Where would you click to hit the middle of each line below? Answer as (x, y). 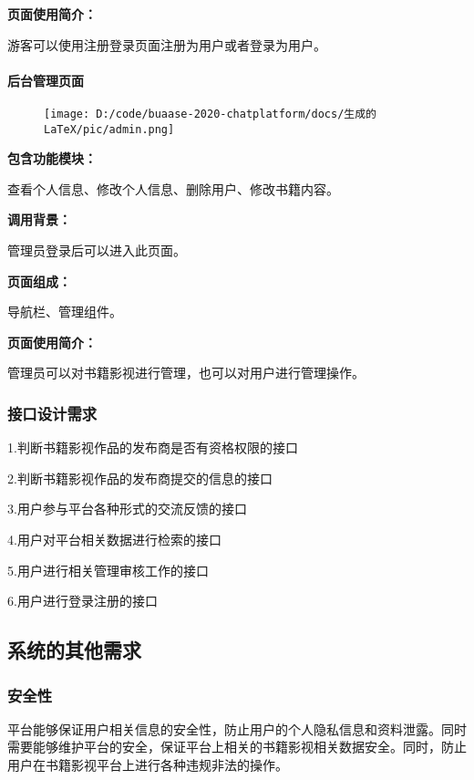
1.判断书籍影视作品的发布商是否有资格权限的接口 (153, 447)
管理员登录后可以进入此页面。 (97, 250)
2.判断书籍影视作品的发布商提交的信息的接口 (140, 478)
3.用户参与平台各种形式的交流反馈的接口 (127, 509)
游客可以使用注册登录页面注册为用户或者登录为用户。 (167, 44)
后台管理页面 (46, 80)
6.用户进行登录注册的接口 (82, 601)
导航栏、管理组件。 (65, 312)
